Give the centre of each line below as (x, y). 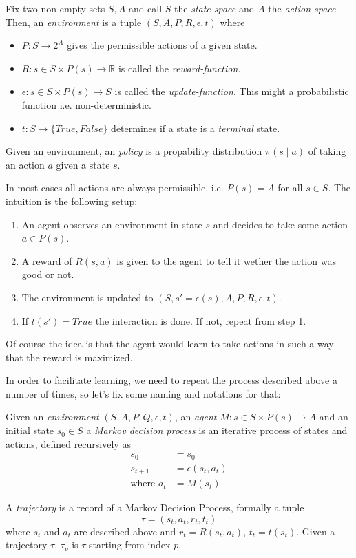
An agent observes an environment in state (112, 224)
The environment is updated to (87, 297)
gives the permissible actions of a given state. (162, 45)
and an (334, 417)
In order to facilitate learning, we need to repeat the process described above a (171, 380)
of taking (327, 151)
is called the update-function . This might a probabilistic (232, 91)
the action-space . (303, 8)
